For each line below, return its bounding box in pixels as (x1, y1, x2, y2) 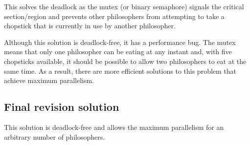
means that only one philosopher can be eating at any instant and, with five (4, 46, 232, 57)
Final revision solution (4, 99, 119, 114)
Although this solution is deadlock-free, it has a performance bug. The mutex (4, 37, 236, 47)
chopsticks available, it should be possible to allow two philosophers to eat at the (4, 56, 247, 66)
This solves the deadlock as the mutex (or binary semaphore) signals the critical (4, 1, 244, 11)
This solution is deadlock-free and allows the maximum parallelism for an (4, 122, 224, 132)
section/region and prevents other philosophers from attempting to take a (4, 11, 225, 21)
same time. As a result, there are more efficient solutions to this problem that (4, 65, 237, 76)
